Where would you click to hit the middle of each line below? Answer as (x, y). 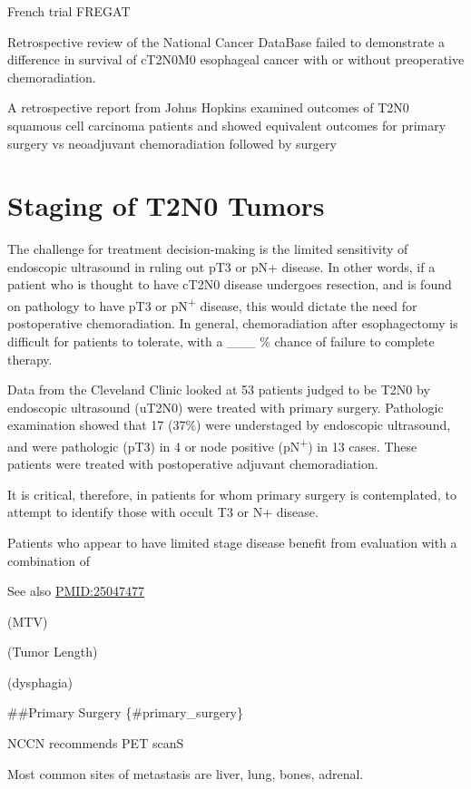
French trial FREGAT (69, 11)
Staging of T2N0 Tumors (166, 205)
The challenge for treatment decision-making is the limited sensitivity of (208, 249)
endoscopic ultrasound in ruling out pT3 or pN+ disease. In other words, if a (221, 266)
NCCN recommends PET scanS (96, 743)
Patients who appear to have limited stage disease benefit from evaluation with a (232, 542)
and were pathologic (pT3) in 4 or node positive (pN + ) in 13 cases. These (212, 444)
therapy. (30, 359)
